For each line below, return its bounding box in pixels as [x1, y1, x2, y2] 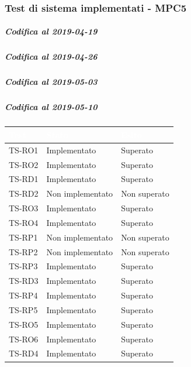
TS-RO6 [9, 332, 39, 345]
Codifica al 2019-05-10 [5, 101, 98, 113]
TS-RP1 [9, 231, 38, 243]
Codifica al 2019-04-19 [5, 25, 98, 37]
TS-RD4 [9, 347, 39, 359]
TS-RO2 [9, 158, 39, 170]
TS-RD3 [9, 275, 39, 287]
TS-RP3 [9, 260, 38, 272]
